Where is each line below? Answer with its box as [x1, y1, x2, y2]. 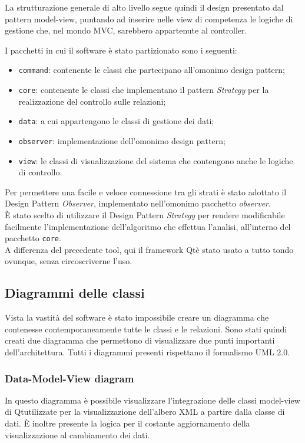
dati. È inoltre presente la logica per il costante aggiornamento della [5, 417, 250, 429]
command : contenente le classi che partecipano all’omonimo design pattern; [18, 64, 285, 76]
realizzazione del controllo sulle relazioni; [18, 95, 166, 107]
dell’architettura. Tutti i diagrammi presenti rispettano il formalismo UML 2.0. [5, 346, 290, 358]
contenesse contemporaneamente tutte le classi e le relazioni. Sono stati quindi [5, 322, 287, 335]
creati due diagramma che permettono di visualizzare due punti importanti [5, 334, 275, 347]
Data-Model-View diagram [5, 371, 134, 385]
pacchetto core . [5, 232, 61, 244]
